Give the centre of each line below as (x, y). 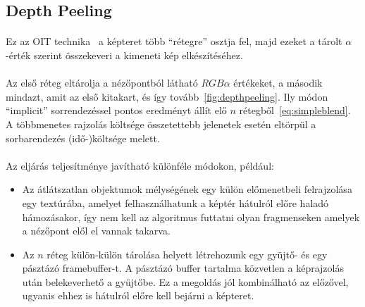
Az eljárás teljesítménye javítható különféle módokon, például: (140, 165)
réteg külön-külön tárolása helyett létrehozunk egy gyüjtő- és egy (187, 254)
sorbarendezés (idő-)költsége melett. (83, 138)
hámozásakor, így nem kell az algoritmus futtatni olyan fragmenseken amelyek (191, 217)
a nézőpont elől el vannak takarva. (96, 231)
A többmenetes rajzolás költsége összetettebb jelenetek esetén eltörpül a (161, 124)
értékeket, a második (278, 83)
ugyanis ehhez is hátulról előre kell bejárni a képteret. (138, 295)
